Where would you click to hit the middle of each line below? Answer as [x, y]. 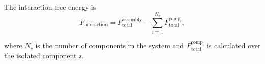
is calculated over [234, 45]
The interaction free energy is [50, 7]
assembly [132, 20]
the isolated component [41, 55]
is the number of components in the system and [110, 45]
